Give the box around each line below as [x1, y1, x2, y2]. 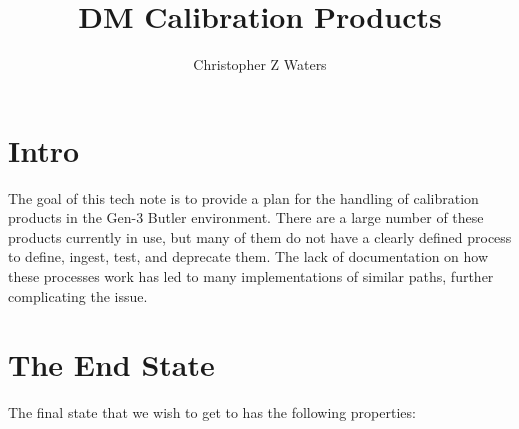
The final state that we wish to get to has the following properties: [8, 402, 416, 423]
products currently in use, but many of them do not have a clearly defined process [8, 226, 512, 247]
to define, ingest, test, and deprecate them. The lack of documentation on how [8, 246, 489, 267]
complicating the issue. [8, 285, 148, 306]
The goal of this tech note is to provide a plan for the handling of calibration [8, 187, 479, 208]
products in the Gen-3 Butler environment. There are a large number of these [8, 207, 484, 228]
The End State [8, 344, 215, 385]
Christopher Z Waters [193, 54, 327, 75]
